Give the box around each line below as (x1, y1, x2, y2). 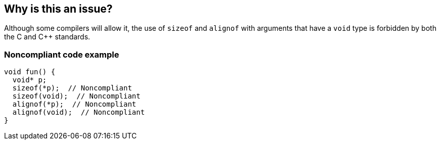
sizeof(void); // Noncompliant (12, 92, 141, 101)
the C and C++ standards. (4, 32, 91, 41)
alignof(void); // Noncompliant (12, 108, 145, 117)
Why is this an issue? (4, 3, 113, 15)
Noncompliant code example (4, 49, 119, 60)
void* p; (12, 76, 47, 84)
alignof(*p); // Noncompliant (12, 100, 137, 109)
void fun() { (4, 68, 56, 76)
